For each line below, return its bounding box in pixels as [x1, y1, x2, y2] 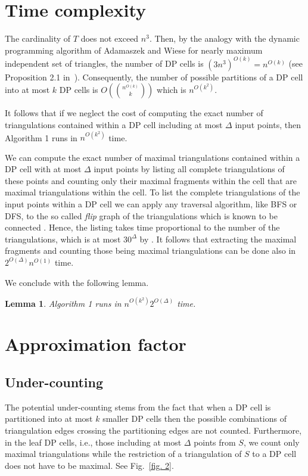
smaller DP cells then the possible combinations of [102, 412, 287, 425]
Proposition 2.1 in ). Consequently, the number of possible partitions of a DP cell [5, 70, 303, 83]
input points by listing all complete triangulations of [94, 163, 285, 175]
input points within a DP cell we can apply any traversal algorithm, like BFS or [5, 198, 297, 210]
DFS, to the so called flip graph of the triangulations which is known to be [5, 209, 278, 222]
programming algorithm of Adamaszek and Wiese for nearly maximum [5, 43, 263, 56]
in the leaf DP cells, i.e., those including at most [5, 435, 182, 448]
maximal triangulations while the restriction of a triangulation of [5, 447, 242, 460]
